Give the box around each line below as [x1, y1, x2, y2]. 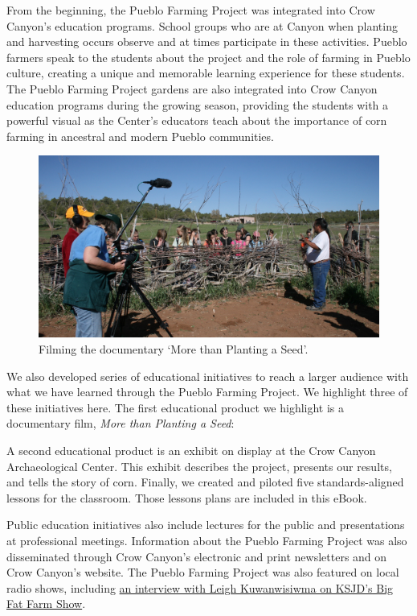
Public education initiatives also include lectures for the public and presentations [6, 516, 405, 533]
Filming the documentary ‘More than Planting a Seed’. [39, 341, 309, 358]
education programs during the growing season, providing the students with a [6, 96, 389, 113]
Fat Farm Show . [6, 595, 86, 612]
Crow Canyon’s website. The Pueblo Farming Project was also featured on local [6, 564, 399, 581]
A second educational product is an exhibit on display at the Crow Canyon [6, 441, 376, 458]
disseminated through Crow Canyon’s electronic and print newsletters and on [6, 548, 387, 564]
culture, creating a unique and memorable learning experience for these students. [6, 64, 405, 81]
